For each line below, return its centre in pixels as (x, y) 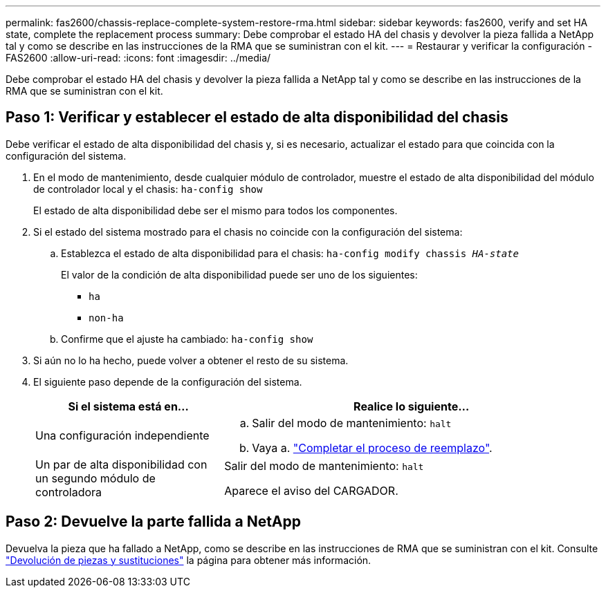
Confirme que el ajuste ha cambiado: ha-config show (187, 339)
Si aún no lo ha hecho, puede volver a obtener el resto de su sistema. (191, 360)
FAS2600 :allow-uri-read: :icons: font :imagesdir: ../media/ (138, 58)
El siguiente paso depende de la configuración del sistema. (168, 382)
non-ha (106, 318)
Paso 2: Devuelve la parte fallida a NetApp (153, 522)
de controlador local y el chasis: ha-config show (148, 189)
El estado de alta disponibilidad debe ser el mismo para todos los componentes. (215, 210)
